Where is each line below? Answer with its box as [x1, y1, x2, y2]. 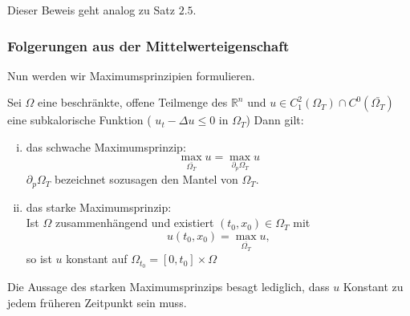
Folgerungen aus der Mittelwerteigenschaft [7, 35, 290, 55]
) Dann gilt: [246, 111, 304, 128]
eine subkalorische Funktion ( [7, 111, 152, 128]
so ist [26, 250, 52, 267]
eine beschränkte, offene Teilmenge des [38, 94, 228, 111]
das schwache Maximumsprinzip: [26, 139, 186, 155]
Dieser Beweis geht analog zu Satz [7, 2, 175, 18]
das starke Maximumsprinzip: [26, 198, 172, 215]
